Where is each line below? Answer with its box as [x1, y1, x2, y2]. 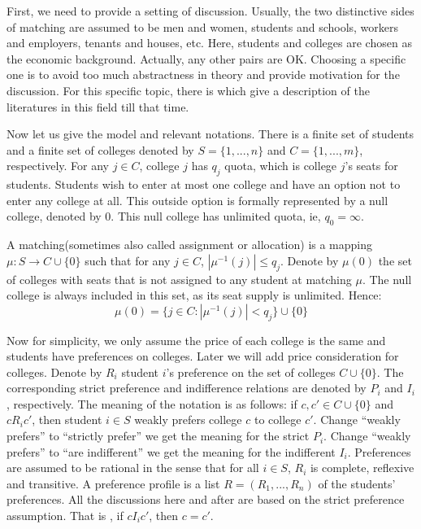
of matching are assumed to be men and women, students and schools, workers [7, 18, 399, 35]
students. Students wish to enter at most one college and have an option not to [7, 176, 401, 193]
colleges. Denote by [7, 363, 102, 380]
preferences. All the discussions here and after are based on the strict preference [7, 491, 405, 508]
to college [254, 411, 302, 428]
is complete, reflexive [310, 459, 414, 476]
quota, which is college [224, 157, 337, 174]
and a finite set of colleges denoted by [7, 141, 194, 158]
